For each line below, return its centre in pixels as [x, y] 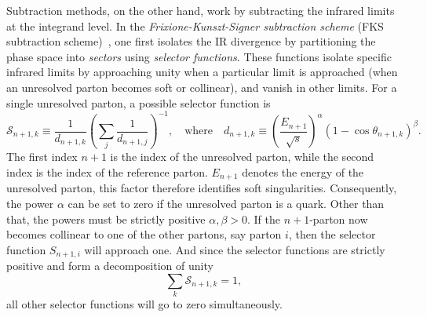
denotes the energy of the [303, 171]
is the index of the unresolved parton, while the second [242, 157]
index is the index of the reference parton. [107, 171]
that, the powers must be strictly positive [106, 219]
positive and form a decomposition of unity [110, 266]
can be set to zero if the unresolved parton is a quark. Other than [226, 204]
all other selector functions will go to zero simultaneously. [144, 304]
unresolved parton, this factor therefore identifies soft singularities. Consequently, [202, 188]
